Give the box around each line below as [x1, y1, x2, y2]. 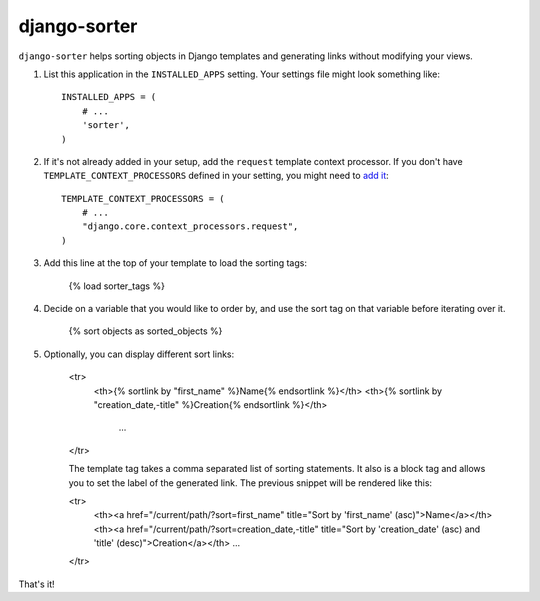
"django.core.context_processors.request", [81, 221, 299, 232]
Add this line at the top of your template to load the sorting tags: [43, 257, 307, 269]
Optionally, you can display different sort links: [43, 348, 235, 360]
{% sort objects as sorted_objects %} [68, 325, 223, 337]
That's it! [18, 578, 55, 590]
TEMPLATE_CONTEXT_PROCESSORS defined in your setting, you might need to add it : [43, 170, 389, 182]
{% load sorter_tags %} [68, 280, 165, 292]
